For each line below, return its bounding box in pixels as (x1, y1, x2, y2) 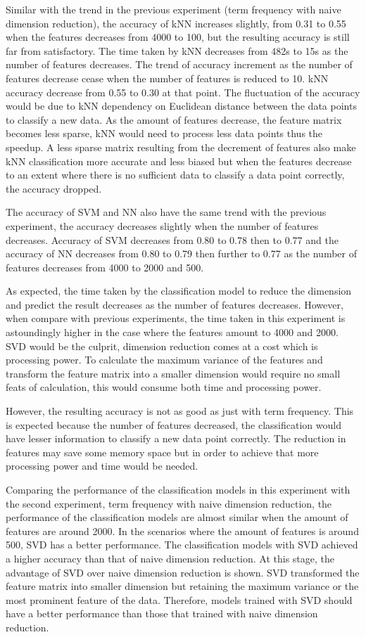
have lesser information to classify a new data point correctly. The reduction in (6, 431, 346, 446)
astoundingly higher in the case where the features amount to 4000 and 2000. (6, 325, 339, 340)
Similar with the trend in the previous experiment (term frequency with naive (6, 2, 341, 16)
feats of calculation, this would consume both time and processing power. (6, 380, 322, 394)
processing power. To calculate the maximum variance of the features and (6, 352, 323, 367)
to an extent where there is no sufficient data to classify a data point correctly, (6, 167, 345, 182)
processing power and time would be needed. (6, 458, 198, 473)
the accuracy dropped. (6, 181, 102, 195)
